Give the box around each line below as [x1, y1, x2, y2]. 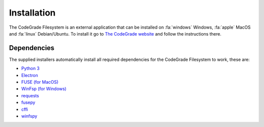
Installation [9, 7, 56, 18]
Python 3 [21, 66, 40, 72]
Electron [21, 72, 39, 78]
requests [21, 92, 39, 98]
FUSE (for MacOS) [21, 79, 59, 85]
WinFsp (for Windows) [21, 86, 67, 92]
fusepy [21, 100, 36, 106]
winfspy [21, 113, 38, 119]
